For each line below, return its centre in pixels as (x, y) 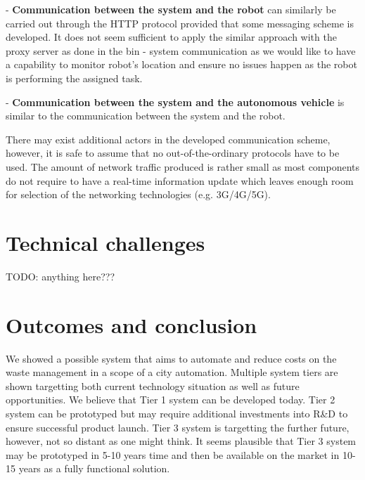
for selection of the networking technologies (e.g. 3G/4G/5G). (138, 194)
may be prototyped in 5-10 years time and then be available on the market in (173, 454)
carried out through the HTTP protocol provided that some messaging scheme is (180, 23)
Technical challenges (105, 242)
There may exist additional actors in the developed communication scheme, (168, 139)
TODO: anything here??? (60, 276)
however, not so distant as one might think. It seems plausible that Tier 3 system (181, 441)
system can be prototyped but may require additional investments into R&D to (177, 413)
